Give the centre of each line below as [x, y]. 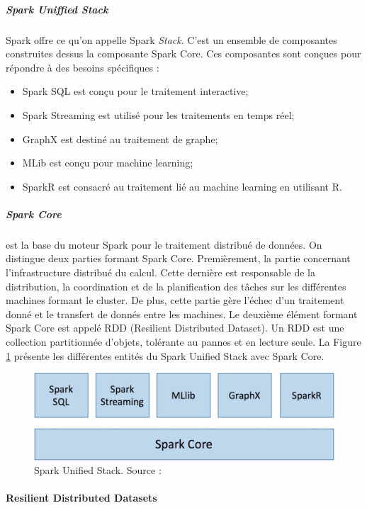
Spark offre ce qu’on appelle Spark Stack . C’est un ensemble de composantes [171, 39]
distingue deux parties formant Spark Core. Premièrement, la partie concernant [178, 258]
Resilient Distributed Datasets [81, 498]
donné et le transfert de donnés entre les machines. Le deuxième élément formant [182, 314]
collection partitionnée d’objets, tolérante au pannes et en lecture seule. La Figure [183, 342]
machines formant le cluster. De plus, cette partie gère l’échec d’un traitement [175, 300]
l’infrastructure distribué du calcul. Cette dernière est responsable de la [161, 272]
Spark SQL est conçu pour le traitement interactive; [135, 91]
